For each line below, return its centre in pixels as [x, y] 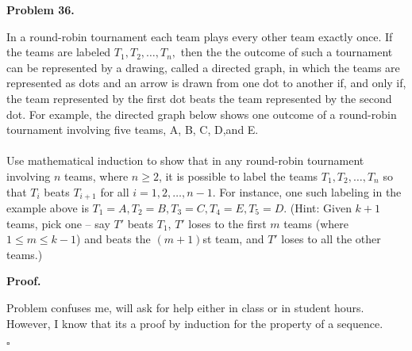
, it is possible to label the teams [238, 175]
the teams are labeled [59, 52]
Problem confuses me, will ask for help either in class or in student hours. [185, 307]
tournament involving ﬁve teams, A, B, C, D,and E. [133, 130]
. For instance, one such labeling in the [307, 191]
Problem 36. [40, 10]
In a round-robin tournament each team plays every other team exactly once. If [200, 36]
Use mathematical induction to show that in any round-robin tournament [185, 160]
